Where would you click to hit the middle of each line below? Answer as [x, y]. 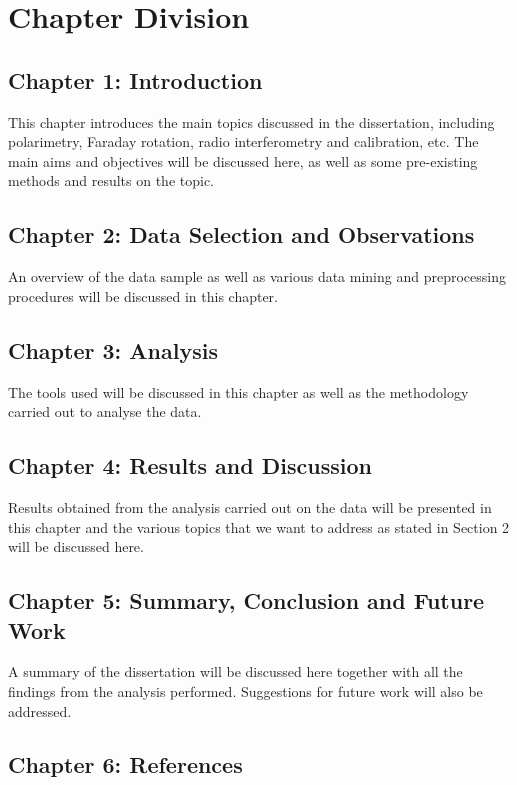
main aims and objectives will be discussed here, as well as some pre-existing [243, 160]
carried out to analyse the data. [105, 411]
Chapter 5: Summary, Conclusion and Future [246, 600]
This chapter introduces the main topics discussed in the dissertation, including [251, 121]
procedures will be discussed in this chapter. [143, 295]
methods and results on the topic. [111, 180]
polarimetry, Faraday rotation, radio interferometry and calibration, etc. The [243, 141]
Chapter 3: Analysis [113, 349]
